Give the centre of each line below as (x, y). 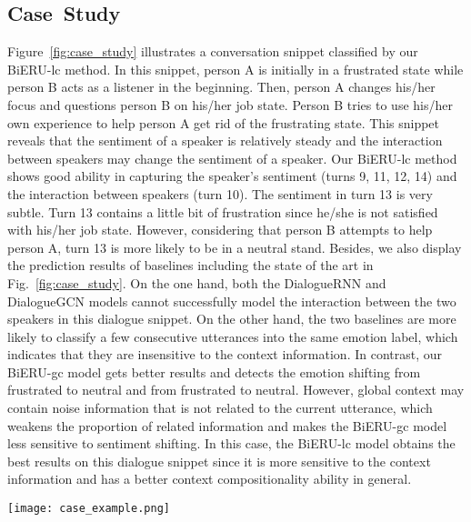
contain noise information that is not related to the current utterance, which (220, 408)
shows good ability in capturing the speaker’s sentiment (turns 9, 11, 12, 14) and (232, 176)
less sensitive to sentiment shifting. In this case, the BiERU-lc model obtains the (231, 443)
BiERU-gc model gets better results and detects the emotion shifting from (214, 371)
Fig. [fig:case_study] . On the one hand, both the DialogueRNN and (197, 282)
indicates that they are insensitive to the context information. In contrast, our (225, 354)
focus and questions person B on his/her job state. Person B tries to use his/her (230, 104)
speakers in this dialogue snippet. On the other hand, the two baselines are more (232, 319)
